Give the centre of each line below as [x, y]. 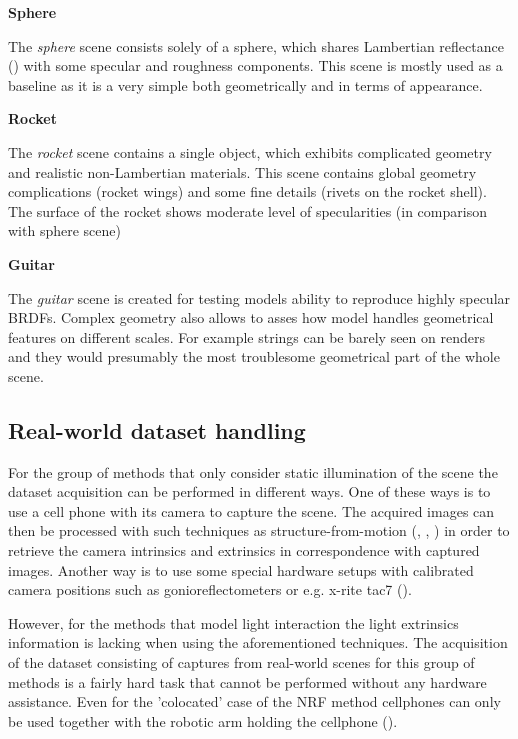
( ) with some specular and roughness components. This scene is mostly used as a [255, 65]
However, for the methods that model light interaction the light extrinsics [233, 622]
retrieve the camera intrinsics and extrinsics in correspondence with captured [244, 550]
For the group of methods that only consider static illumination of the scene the [253, 471]
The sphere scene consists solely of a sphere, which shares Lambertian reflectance [256, 45]
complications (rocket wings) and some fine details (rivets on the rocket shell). [247, 191]
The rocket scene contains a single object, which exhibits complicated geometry [250, 151]
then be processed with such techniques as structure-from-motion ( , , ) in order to [259, 530]
